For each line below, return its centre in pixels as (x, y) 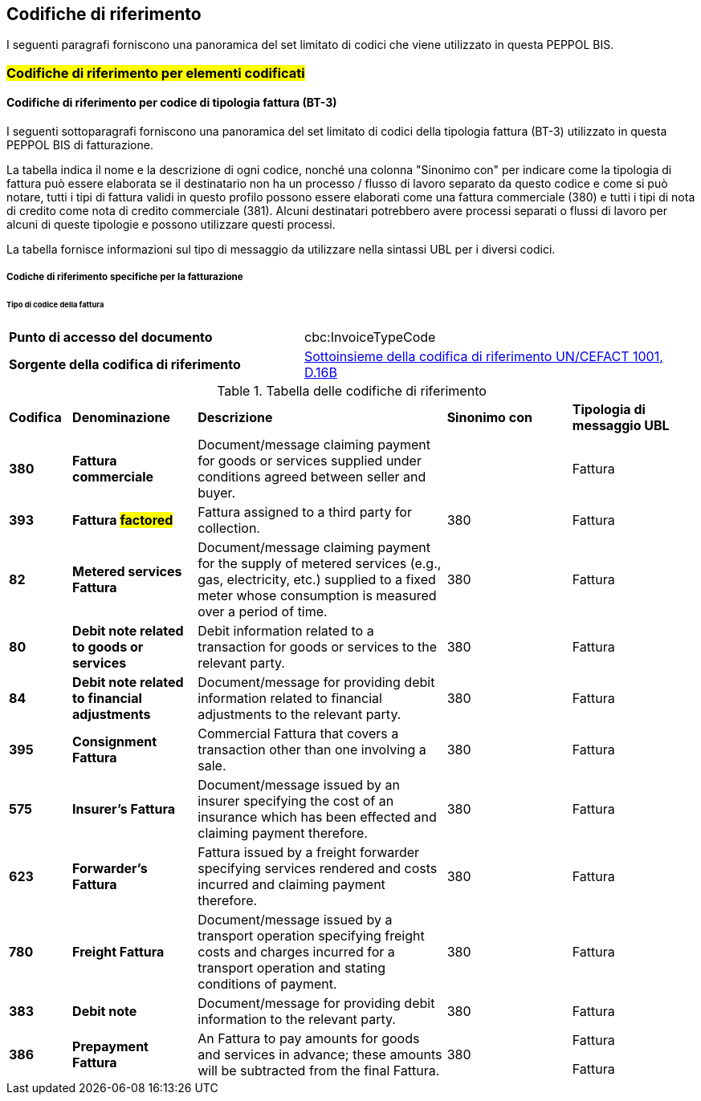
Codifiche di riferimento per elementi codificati (156, 73)
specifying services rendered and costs (318, 869)
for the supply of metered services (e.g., (320, 564)
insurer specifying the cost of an (296, 801)
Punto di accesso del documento (111, 337)
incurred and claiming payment (291, 885)
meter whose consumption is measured (317, 596)
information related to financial (290, 699)
